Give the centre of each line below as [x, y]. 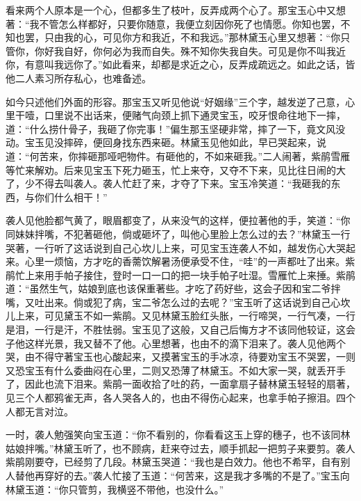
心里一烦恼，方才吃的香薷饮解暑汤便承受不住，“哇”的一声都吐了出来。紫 [190, 261]
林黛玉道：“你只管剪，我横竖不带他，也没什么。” [115, 489]
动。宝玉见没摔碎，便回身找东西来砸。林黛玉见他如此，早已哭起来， [161, 142]
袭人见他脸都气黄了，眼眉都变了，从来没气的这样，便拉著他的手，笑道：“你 [178, 220]
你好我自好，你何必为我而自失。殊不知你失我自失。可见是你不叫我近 [190, 50]
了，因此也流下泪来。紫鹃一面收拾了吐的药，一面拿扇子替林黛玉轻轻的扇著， [180, 384]
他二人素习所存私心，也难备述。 [78, 78]
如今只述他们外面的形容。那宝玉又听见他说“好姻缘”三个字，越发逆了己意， [176, 101]
